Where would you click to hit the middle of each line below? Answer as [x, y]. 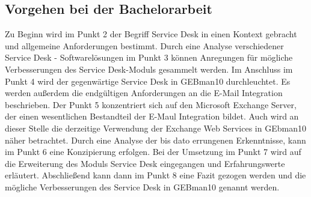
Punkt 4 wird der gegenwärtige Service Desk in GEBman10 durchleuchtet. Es [148, 81]
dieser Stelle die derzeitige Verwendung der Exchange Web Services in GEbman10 [155, 128]
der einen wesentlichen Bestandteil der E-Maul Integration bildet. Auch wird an [152, 116]
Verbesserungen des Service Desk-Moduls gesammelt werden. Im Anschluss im [149, 69]
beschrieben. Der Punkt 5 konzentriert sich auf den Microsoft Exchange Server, [151, 104]
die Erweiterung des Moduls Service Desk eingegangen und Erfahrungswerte [145, 163]
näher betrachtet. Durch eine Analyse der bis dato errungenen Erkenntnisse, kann [155, 140]
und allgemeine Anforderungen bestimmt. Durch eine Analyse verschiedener [144, 45]
